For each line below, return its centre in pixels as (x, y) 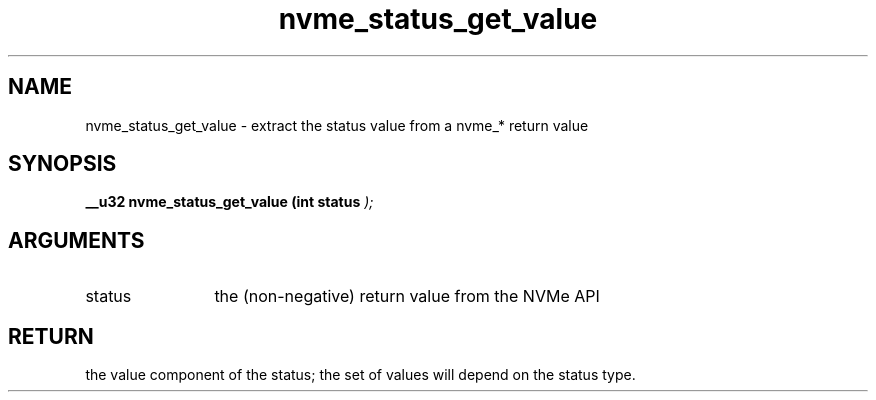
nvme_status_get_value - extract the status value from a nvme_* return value (337, 125)
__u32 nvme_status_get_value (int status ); (229, 202)
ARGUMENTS (76, 240)
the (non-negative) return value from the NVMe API (407, 296)
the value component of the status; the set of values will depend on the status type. (360, 375)
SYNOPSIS (62, 164)
